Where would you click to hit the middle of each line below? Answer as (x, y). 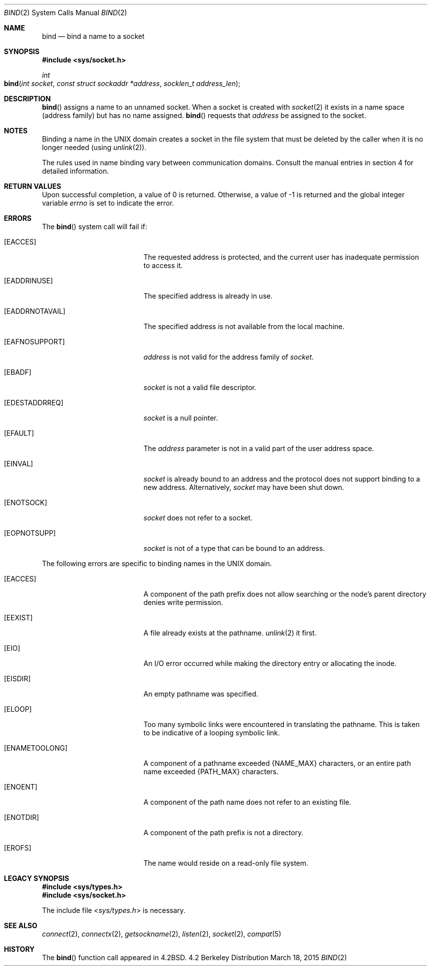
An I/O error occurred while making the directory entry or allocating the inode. (270, 663)
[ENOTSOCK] (26, 502)
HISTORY (19, 949)
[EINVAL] (19, 464)
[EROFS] (18, 848)
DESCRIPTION (28, 99)
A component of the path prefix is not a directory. (223, 833)
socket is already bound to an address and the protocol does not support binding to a (282, 479)
